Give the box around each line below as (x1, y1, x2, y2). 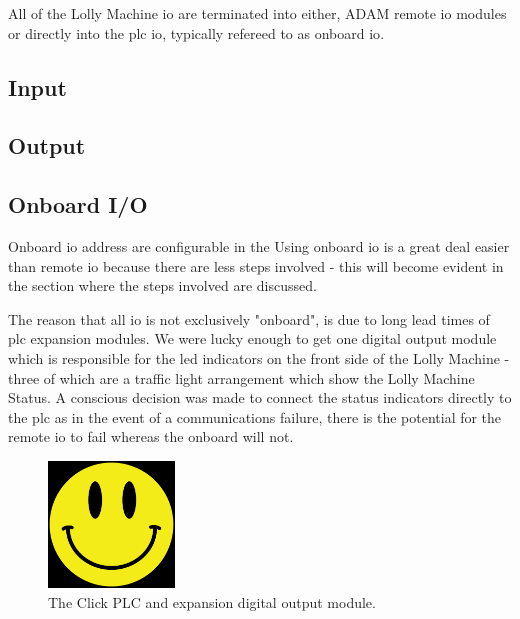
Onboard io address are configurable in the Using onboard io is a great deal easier (8, 235, 510, 256)
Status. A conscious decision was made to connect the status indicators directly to (8, 387, 512, 408)
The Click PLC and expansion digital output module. (48, 591, 376, 612)
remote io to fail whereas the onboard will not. (8, 426, 294, 447)
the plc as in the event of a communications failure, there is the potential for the (8, 406, 502, 427)
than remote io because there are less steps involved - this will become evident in (8, 255, 504, 276)
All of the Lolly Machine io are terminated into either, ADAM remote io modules (8, 3, 507, 23)
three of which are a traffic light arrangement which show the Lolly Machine (8, 367, 475, 388)
